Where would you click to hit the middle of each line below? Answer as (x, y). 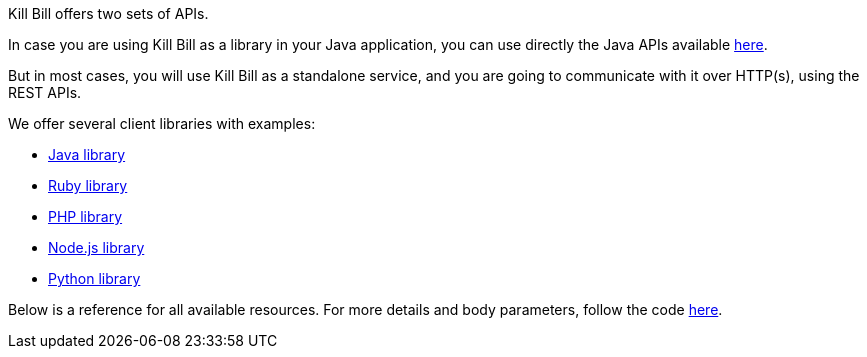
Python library (94, 278)
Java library (87, 154)
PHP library (85, 216)
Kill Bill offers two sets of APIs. (108, 13)
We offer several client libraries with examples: (162, 123)
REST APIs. (45, 92)
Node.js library (96, 247)
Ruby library (88, 185)
